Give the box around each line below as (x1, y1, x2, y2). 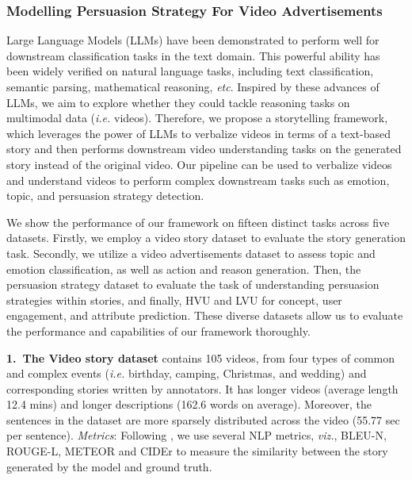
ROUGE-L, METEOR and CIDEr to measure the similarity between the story (6, 443, 388, 459)
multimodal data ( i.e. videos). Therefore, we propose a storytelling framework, (6, 109, 388, 126)
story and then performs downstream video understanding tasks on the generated (6, 140, 402, 157)
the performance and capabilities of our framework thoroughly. (6, 322, 311, 339)
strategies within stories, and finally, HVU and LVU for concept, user (6, 291, 342, 308)
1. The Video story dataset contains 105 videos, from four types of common (6, 349, 395, 366)
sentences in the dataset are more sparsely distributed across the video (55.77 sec (6, 411, 400, 428)
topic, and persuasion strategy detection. (6, 187, 204, 204)
